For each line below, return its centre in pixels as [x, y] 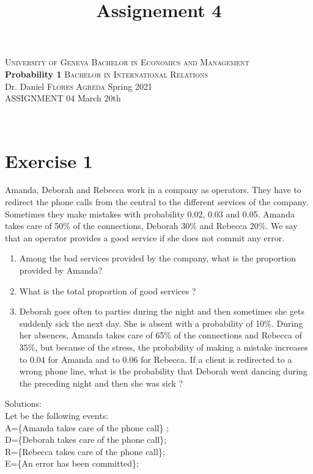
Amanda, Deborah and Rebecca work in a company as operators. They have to [153, 190]
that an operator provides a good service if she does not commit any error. [145, 237]
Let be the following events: [57, 415]
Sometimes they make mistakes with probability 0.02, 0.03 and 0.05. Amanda [150, 213]
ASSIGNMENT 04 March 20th [63, 98]
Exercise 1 [49, 160]
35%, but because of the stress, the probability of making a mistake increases [164, 347]
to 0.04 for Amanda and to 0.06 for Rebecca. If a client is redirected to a [156, 359]
